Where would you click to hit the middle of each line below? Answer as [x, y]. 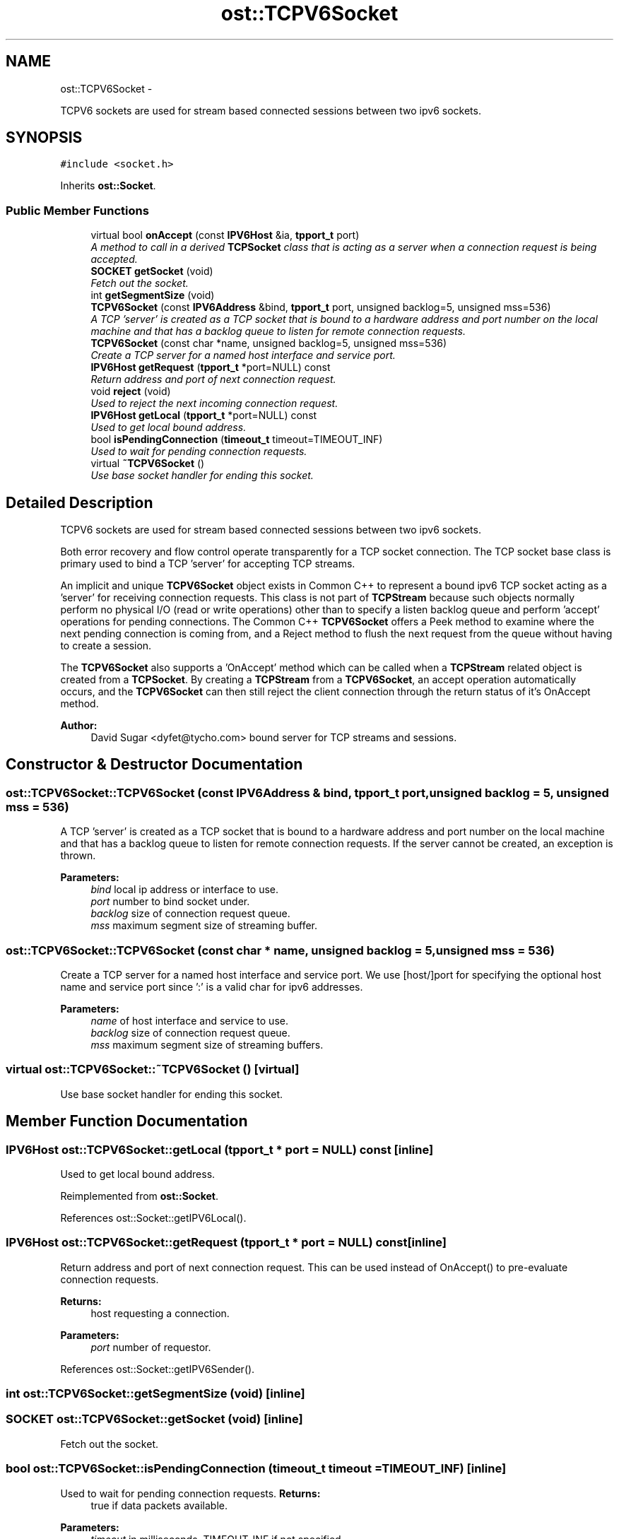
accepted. [114, 259]
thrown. [78, 856]
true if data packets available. [159, 1505]
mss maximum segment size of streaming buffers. [207, 1045]
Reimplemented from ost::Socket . [139, 1196]
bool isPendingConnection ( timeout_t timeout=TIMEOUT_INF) [237, 440]
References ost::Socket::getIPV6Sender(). [158, 1369]
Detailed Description [79, 502]
